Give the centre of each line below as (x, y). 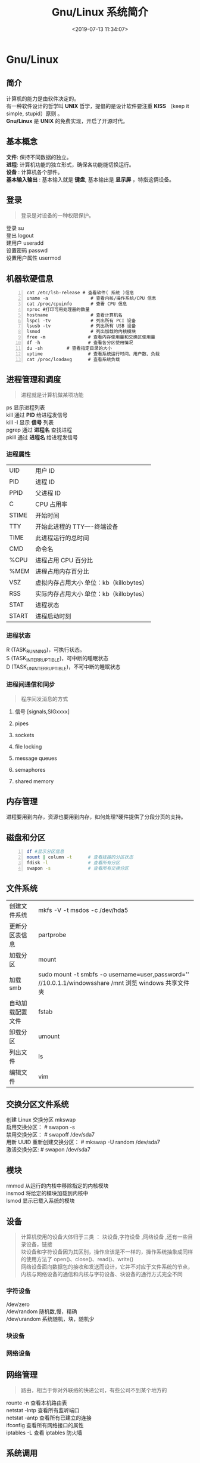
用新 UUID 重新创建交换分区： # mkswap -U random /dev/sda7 (83, 1142)
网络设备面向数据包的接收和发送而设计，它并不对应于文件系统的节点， (107, 1267)
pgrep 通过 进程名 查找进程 (39, 430)
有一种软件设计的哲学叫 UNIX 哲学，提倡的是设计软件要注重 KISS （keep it (98, 106)
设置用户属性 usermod (34, 258)
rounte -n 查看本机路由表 (37, 1403)
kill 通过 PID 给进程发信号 (37, 415)
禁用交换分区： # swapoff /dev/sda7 (51, 1135)
